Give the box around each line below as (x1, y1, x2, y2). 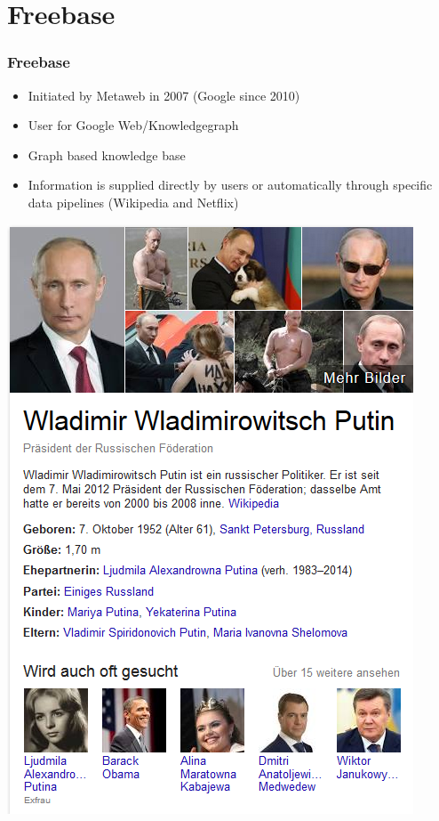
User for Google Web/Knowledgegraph (28, 116, 239, 134)
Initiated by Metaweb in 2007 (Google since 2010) (28, 85, 300, 104)
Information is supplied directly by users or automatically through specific (28, 175, 433, 194)
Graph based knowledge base (28, 145, 186, 164)
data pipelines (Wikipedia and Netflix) (28, 192, 239, 211)
